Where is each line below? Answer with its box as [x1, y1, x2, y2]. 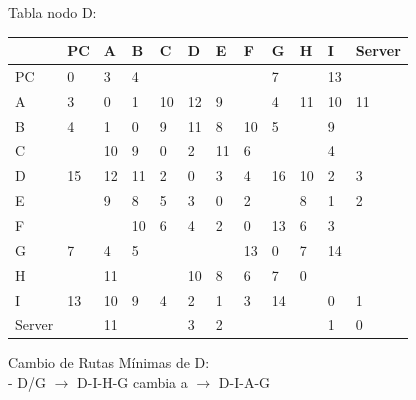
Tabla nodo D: [8, 2, 97, 22]
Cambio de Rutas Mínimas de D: [8, 352, 210, 373]
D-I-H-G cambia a [77, 372, 188, 393]
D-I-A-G [218, 372, 271, 393]
